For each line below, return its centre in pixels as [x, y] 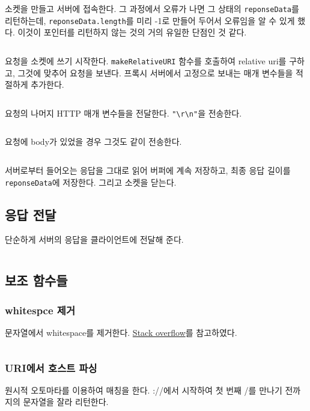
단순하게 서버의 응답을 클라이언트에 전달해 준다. [94, 239]
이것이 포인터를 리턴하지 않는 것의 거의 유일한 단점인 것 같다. [132, 32]
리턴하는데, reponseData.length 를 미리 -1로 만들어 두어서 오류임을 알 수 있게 [150, 20]
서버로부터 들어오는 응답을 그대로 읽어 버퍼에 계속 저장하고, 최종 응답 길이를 [148, 170]
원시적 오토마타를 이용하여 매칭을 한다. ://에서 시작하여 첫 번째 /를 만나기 [144, 390]
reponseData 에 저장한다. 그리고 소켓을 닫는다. [91, 182]
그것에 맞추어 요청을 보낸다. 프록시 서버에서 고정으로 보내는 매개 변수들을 [155, 72]
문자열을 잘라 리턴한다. [66, 402]
